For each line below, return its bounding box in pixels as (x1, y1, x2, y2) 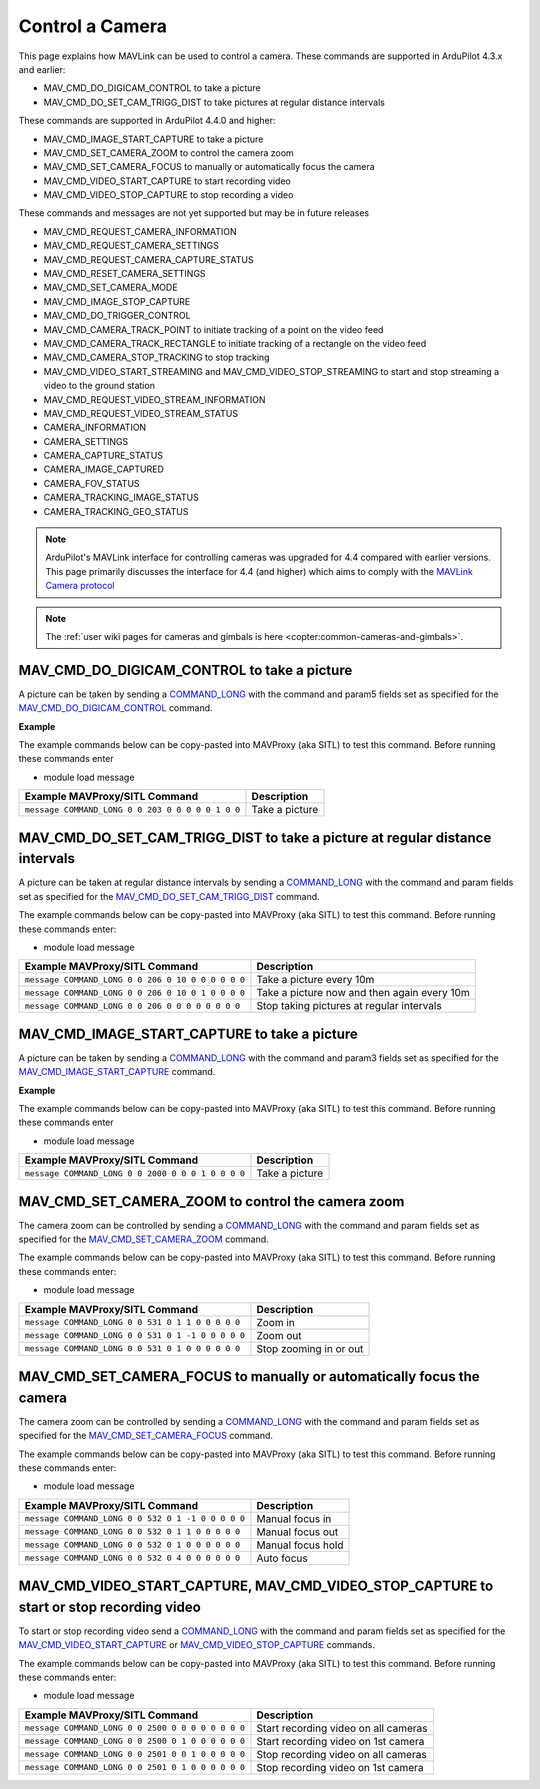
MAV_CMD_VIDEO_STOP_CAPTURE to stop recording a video (43, 189, 294, 201)
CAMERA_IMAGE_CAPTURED (43, 463, 165, 475)
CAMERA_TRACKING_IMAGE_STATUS (43, 491, 199, 504)
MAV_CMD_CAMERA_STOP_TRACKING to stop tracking (43, 351, 270, 364)
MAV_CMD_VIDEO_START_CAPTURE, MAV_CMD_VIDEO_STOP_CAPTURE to (18, 1578, 494, 1595)
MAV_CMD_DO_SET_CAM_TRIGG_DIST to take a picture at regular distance (18, 829, 492, 846)
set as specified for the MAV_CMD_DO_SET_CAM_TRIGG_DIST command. (18, 890, 320, 902)
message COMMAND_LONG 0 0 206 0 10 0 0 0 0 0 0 (24, 974, 245, 985)
